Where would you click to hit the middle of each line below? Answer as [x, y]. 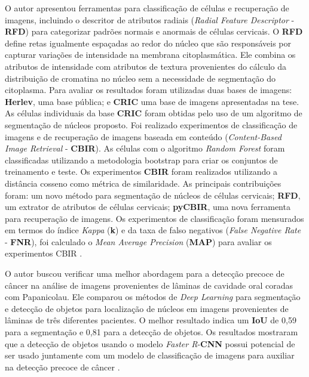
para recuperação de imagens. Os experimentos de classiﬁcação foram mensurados [154, 218]
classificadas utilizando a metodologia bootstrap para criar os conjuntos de [141, 160]
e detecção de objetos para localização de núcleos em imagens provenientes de [147, 308]
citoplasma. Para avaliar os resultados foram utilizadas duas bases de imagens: [149, 90]
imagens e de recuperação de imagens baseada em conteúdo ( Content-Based [143, 136]
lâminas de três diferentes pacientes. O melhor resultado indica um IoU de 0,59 [151, 320]
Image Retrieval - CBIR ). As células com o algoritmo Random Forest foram [145, 148]
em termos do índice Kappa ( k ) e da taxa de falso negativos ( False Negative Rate [153, 230]
